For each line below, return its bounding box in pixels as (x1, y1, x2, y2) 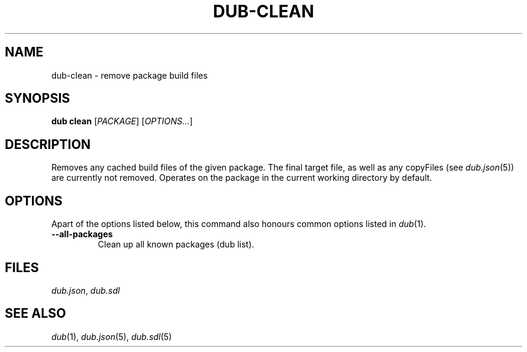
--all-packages (51, 229, 113, 240)
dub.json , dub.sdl (51, 285, 120, 296)
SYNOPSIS (5, 91, 70, 106)
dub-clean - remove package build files (51, 70, 208, 80)
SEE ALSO (5, 306, 66, 321)
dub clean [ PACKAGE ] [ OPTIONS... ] (51, 116, 193, 127)
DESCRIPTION (5, 136, 91, 152)
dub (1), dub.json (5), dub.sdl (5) (51, 331, 172, 342)
